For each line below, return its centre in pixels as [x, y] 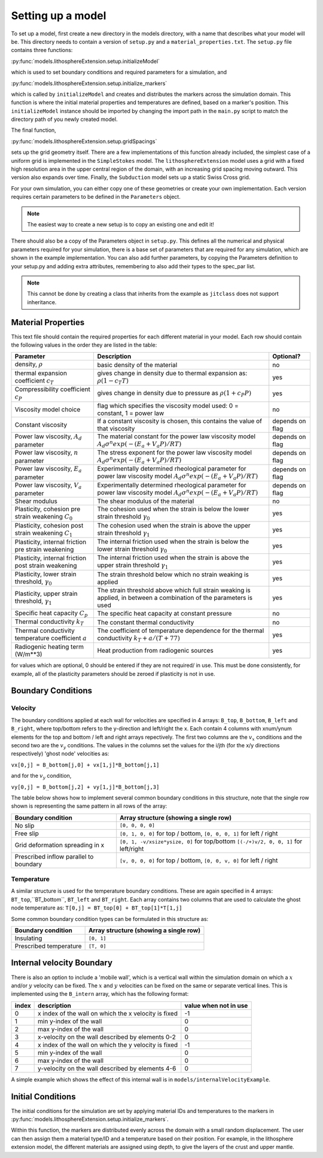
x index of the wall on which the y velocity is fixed [108, 1045]
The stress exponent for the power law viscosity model [175, 452]
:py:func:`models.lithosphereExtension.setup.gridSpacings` [84, 141]
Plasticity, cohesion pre [48, 509]
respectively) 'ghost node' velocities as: [60, 754]
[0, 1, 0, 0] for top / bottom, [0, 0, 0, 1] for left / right [199, 833]
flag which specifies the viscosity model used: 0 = [168, 405]
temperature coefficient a [51, 638]
